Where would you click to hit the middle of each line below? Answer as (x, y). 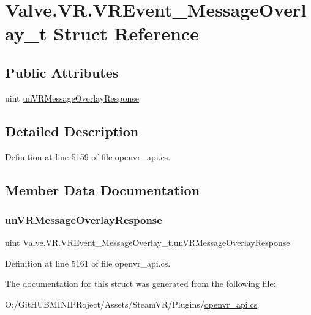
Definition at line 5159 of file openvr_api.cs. (88, 156)
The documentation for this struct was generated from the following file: (141, 283)
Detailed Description (72, 131)
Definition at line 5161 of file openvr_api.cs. (88, 263)
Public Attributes (62, 72)
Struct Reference (126, 33)
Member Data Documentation (103, 189)
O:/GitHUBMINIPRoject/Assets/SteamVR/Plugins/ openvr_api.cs (131, 304)
